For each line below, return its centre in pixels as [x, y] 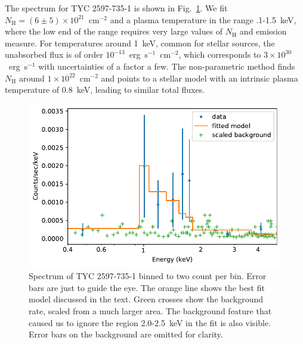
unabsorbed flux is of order [54, 54]
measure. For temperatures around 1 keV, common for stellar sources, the [140, 43]
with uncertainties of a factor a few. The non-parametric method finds [167, 66]
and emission [263, 31]
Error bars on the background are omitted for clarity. [126, 334]
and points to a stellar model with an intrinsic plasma [200, 78]
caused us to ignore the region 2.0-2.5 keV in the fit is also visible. [150, 322]
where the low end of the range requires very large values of [114, 31]
